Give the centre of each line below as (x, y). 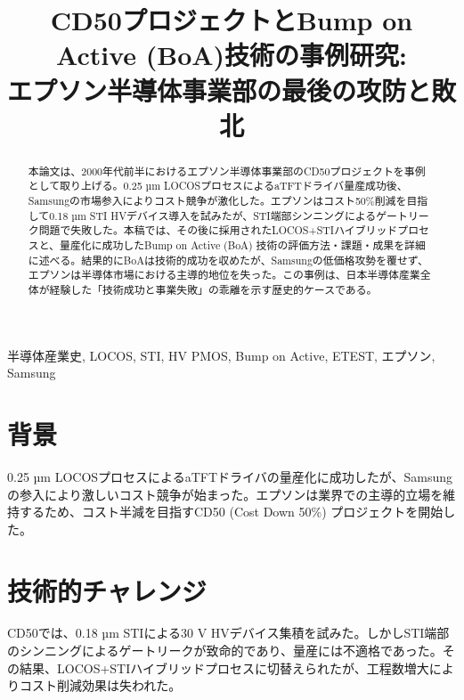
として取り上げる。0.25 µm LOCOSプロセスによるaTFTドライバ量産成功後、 (218, 186)
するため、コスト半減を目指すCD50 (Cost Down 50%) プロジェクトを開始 (231, 512)
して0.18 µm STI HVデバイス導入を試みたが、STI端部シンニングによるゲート (218, 215)
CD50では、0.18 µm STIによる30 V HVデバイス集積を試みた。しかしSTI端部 (228, 633)
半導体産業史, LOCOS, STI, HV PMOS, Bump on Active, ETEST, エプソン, (221, 355)
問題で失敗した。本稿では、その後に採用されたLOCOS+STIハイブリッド (218, 230)
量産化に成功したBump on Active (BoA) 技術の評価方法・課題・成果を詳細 (242, 245)
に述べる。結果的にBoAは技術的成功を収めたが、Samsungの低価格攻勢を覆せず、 (228, 260)
